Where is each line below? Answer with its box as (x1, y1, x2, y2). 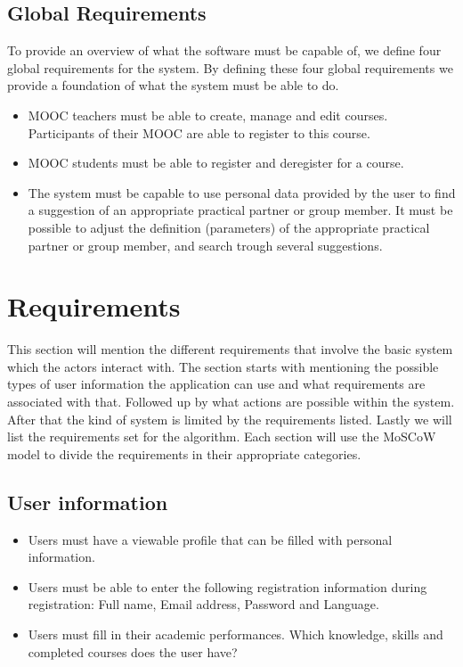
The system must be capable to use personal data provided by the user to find (28, 183, 456, 202)
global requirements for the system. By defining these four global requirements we (7, 58, 453, 77)
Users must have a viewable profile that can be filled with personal (28, 530, 393, 548)
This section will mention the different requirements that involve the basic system (7, 340, 453, 358)
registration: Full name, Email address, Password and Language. (28, 595, 379, 613)
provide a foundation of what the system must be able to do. (7, 76, 339, 95)
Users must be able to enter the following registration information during (28, 577, 427, 596)
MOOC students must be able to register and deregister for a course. (28, 153, 404, 172)
